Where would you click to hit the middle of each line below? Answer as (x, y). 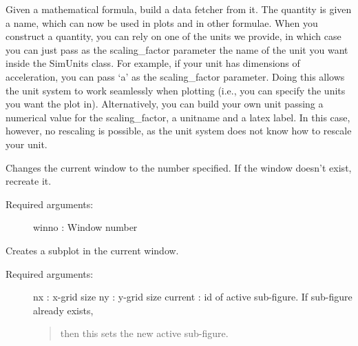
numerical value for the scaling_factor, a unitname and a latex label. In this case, (178, 117)
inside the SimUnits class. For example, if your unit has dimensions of (153, 63)
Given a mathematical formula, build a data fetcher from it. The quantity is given (179, 9)
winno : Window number (85, 227)
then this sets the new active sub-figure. (144, 333)
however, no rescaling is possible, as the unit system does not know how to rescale (179, 131)
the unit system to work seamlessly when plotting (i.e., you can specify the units (176, 90)
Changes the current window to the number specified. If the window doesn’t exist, (179, 167)
